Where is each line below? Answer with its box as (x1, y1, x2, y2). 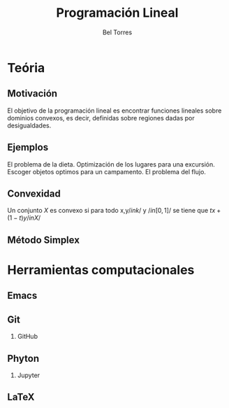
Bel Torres (102, 28, 133, 36)
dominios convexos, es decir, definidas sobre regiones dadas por (7, 113, 195, 122)
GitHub (17, 332, 38, 341)
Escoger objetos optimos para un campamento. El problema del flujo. (7, 167, 206, 176)
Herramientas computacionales (7, 262, 195, 278)
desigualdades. (7, 121, 52, 129)
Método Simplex (7, 234, 80, 246)
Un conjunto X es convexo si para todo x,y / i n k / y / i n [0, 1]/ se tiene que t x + (7, 206, 221, 215)
